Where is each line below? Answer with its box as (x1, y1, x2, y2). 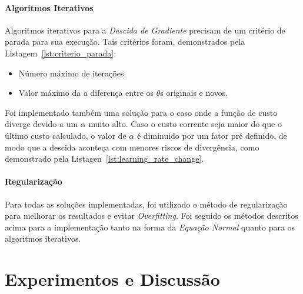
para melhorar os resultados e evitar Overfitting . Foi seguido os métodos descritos (5, 209, 298, 222)
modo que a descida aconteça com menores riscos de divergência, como (5, 141, 259, 153)
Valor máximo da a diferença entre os (18, 86, 154, 99)
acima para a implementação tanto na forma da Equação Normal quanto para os (5, 220, 295, 233)
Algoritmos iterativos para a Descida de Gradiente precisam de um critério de (5, 24, 285, 36)
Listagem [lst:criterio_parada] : (5, 46, 116, 59)
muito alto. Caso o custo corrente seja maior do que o (88, 118, 282, 130)
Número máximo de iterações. (18, 66, 126, 79)
